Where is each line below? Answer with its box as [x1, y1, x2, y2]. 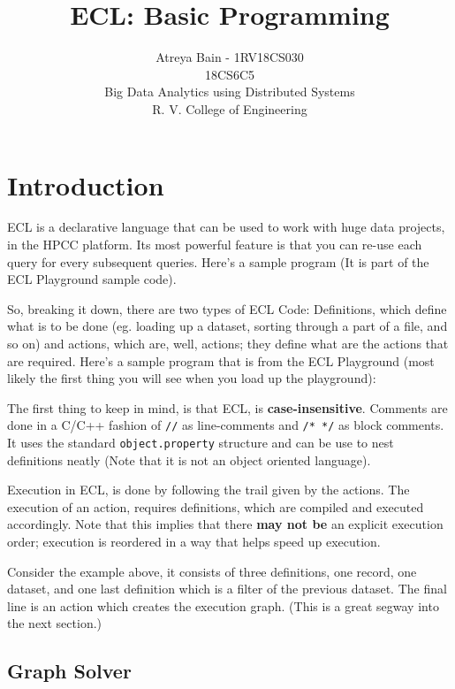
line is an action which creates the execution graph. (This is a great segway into [7, 596, 439, 615]
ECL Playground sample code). [7, 270, 177, 288]
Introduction [7, 166, 164, 203]
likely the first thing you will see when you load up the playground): [7, 369, 376, 387]
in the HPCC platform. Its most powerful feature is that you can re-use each [7, 235, 422, 254]
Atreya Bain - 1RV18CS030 [155, 48, 304, 66]
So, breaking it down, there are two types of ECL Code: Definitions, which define [7, 299, 447, 318]
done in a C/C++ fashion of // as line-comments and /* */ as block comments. [7, 416, 444, 434]
